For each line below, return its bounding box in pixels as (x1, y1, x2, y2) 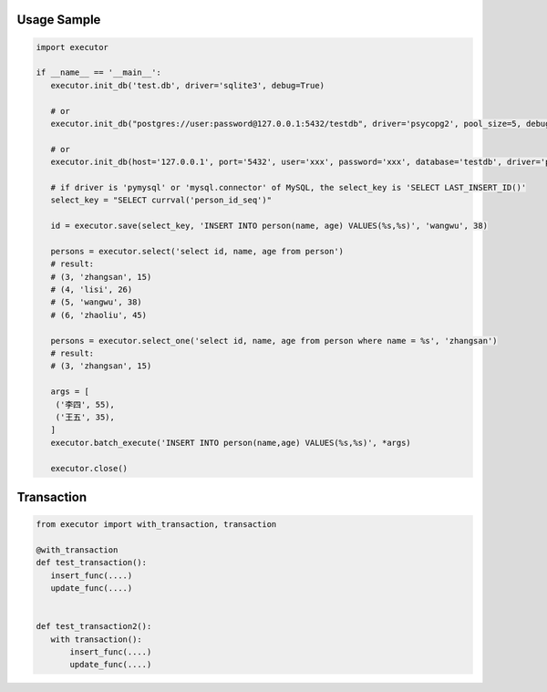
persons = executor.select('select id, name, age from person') (50, 246, 345, 256)
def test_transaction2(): (36, 621, 152, 632)
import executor (36, 42, 109, 52)
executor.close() (50, 463, 128, 473)
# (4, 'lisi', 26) (50, 284, 133, 295)
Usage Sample (16, 12, 101, 27)
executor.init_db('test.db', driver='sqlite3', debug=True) (50, 80, 325, 90)
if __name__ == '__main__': (36, 67, 161, 77)
